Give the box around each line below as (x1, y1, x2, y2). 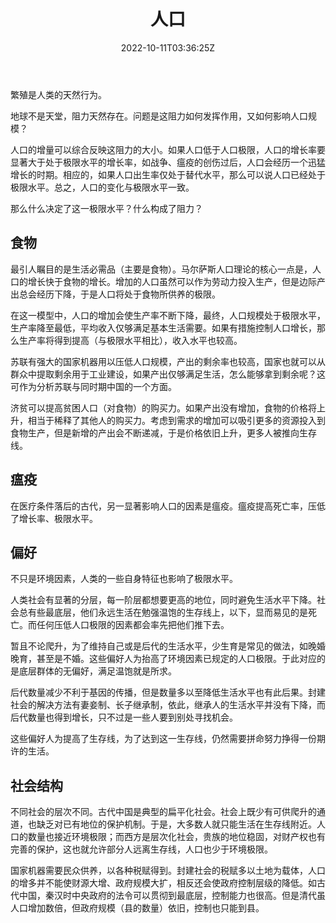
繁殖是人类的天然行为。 (10, 88, 107, 100)
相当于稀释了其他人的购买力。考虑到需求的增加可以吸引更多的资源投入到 (27, 414, 326, 426)
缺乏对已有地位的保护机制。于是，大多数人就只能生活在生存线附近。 (36, 818, 317, 830)
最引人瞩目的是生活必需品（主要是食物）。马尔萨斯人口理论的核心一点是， (10, 263, 313, 275)
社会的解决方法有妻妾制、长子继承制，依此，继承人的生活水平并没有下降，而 (10, 699, 326, 711)
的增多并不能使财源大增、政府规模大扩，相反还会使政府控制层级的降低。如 (10, 877, 317, 889)
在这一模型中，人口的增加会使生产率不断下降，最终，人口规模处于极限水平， (10, 309, 326, 321)
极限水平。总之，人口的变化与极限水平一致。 (10, 181, 195, 193)
